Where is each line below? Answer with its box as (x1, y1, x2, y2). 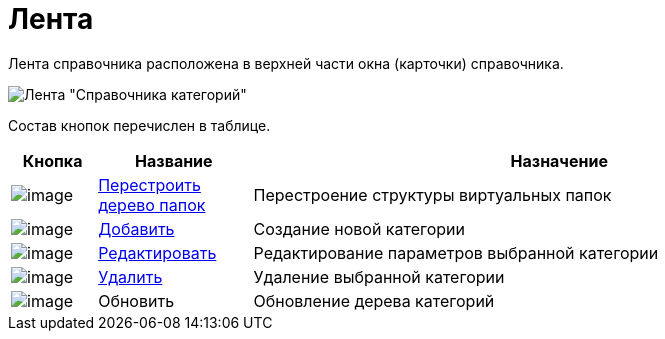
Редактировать (98, 242, 217, 263)
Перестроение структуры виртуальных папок (253, 184, 612, 205)
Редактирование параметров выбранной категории (253, 242, 659, 263)
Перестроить (98, 174, 201, 195)
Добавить (98, 218, 175, 239)
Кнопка (22, 150, 83, 171)
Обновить (98, 290, 175, 311)
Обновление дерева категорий (253, 290, 495, 311)
